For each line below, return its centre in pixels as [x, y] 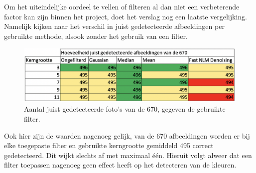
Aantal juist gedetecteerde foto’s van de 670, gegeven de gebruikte [125, 109]
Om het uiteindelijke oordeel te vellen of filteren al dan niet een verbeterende [122, 6]
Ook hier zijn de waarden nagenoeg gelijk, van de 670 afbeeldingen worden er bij [127, 135]
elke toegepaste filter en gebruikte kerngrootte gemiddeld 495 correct [109, 145]
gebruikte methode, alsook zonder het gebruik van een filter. [96, 36]
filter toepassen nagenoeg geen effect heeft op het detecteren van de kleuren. [120, 165]
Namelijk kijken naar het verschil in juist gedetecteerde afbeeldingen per [114, 26]
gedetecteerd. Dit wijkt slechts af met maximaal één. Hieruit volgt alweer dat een [128, 155]
